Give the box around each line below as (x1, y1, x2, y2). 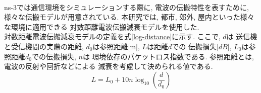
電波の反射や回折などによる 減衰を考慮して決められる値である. (4, 61, 213, 71)
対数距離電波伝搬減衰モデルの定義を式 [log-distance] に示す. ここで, (4, 31, 221, 42)
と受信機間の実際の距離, (4, 41, 84, 51)
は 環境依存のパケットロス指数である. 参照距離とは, (82, 51, 254, 61)
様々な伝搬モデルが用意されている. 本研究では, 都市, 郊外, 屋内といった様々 (4, 12, 254, 22)
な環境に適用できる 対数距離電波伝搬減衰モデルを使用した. (4, 21, 199, 32)
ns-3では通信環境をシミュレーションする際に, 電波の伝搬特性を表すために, (4, 2, 249, 12)
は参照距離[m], (92, 41, 140, 51)
